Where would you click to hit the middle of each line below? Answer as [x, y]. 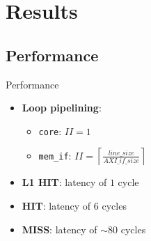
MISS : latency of [59, 229]
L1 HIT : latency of [64, 182]
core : [50, 131]
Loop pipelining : [62, 108]
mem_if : [55, 155]
